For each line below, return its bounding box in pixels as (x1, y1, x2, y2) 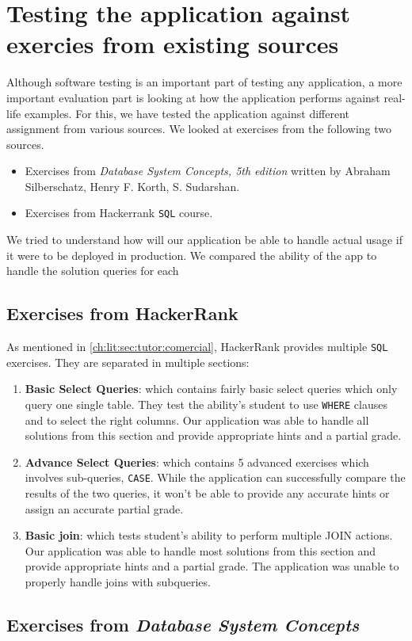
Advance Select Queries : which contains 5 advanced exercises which (25, 453, 369, 470)
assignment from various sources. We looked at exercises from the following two (6, 120, 392, 137)
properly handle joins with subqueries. (25, 574, 211, 590)
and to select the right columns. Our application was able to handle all (25, 411, 369, 428)
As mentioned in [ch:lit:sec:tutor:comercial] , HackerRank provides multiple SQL (6, 338, 388, 355)
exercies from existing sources (6, 28, 339, 60)
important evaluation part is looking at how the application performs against (6, 89, 380, 105)
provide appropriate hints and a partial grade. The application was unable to (25, 558, 399, 574)
